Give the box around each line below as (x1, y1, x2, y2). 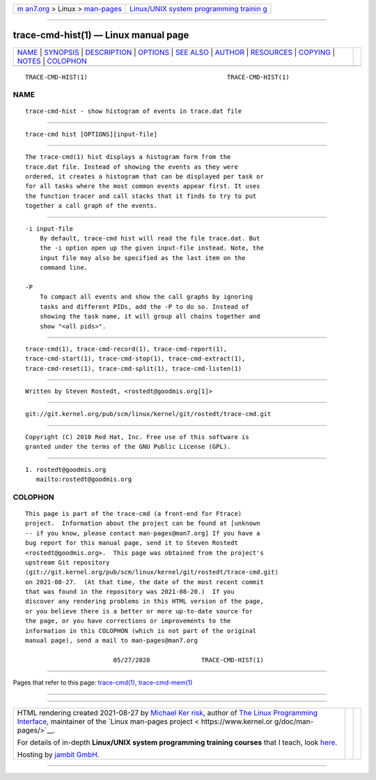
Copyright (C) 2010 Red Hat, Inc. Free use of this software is (25, 433, 250, 441)
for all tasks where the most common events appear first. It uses (25, 182, 260, 190)
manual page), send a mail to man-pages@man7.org (25, 636, 198, 645)
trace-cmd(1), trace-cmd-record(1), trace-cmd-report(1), (25, 345, 228, 353)
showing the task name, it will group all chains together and (39, 312, 260, 321)
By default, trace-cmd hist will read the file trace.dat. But (39, 234, 260, 242)
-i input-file (25, 224, 73, 233)
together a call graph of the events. (25, 202, 158, 210)
